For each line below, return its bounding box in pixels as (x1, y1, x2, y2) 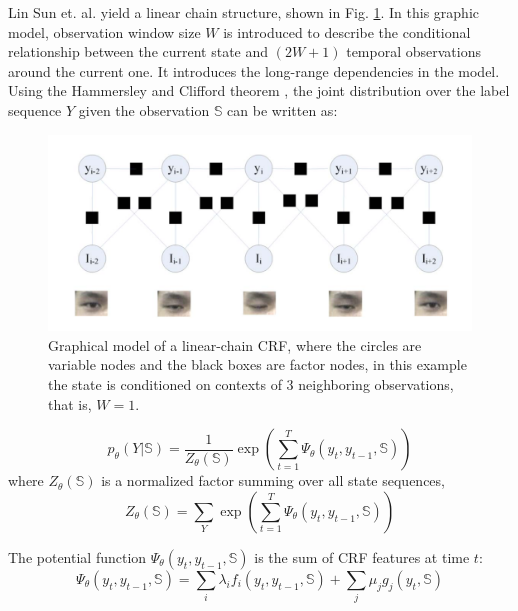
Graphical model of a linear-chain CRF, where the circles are (48, 334, 422, 355)
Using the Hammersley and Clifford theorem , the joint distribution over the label (8, 80, 510, 101)
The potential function (8, 546, 147, 567)
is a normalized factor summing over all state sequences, (101, 470, 445, 491)
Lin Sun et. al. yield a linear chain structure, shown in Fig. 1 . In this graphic (8, 2, 480, 22)
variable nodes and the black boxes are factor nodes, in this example (48, 354, 467, 375)
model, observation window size (8, 21, 201, 42)
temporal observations (346, 41, 481, 62)
